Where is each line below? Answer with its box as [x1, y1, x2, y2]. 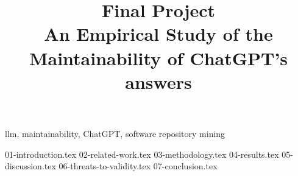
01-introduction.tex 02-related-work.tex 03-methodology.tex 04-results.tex [5, 147, 279, 160]
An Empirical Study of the [44, 21, 273, 46]
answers [125, 69, 192, 94]
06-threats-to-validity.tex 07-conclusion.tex [59, 160, 218, 172]
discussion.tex [5, 160, 56, 172]
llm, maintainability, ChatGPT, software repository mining [5, 127, 225, 139]
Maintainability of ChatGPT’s [29, 45, 288, 70]
